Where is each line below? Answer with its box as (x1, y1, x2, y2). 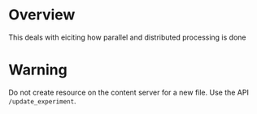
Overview (8, 6, 76, 24)
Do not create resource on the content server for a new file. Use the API (8, 87, 250, 97)
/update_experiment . (8, 95, 76, 106)
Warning (8, 61, 68, 79)
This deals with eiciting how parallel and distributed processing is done (8, 32, 246, 42)
